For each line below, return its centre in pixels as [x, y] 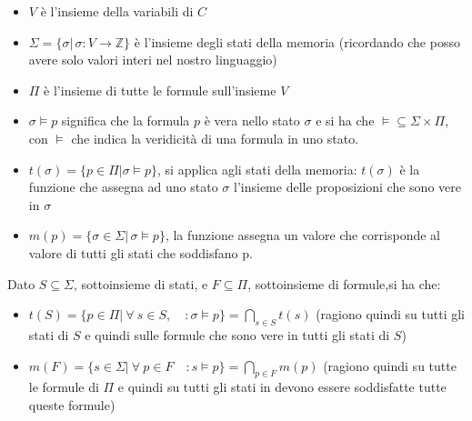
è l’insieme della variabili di [117, 11]
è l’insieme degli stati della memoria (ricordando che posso [297, 41]
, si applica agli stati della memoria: [257, 169]
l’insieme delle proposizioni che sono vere [347, 187]
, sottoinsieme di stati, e [141, 283]
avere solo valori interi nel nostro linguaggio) [153, 60]
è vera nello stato [252, 120]
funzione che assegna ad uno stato [123, 187]
